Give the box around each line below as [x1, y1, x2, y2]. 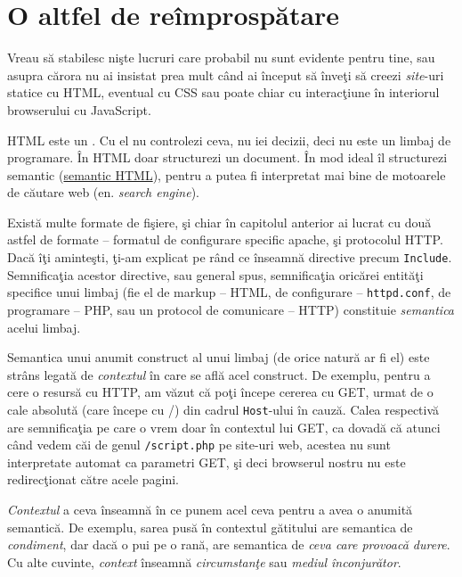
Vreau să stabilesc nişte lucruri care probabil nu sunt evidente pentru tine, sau [7, 48, 435, 67]
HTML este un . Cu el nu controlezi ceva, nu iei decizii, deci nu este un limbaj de [7, 130, 451, 149]
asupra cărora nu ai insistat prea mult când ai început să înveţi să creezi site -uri [7, 65, 444, 84]
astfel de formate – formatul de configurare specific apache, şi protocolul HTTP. [7, 230, 443, 249]
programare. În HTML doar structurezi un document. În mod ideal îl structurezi [7, 148, 448, 167]
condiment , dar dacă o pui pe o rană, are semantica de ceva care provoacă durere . [7, 535, 450, 554]
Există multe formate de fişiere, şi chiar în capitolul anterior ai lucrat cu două [7, 212, 432, 231]
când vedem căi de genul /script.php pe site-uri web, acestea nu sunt [7, 435, 391, 454]
